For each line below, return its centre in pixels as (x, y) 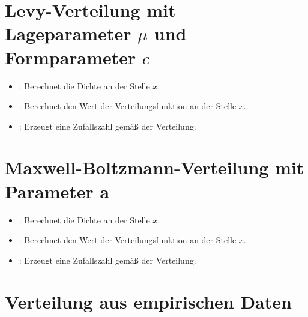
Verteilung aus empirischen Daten (148, 301)
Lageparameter (68, 33)
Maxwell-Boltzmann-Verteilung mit (155, 167)
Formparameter (71, 57)
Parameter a (57, 191)
